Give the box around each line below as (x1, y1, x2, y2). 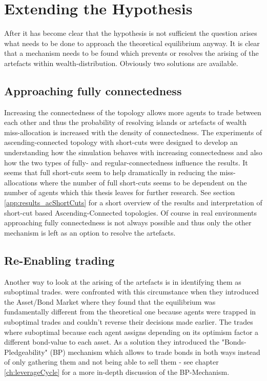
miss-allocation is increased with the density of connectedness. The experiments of (4, 126, 262, 137)
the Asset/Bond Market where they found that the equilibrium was (4, 296, 216, 307)
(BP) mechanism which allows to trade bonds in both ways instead (50, 346, 260, 357)
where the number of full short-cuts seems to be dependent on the (39, 177, 247, 187)
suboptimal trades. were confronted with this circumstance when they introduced (4, 286, 259, 297)
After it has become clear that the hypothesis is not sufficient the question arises (4, 28, 257, 38)
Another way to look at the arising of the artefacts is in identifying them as (4, 276, 241, 287)
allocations (4, 177, 38, 187)
